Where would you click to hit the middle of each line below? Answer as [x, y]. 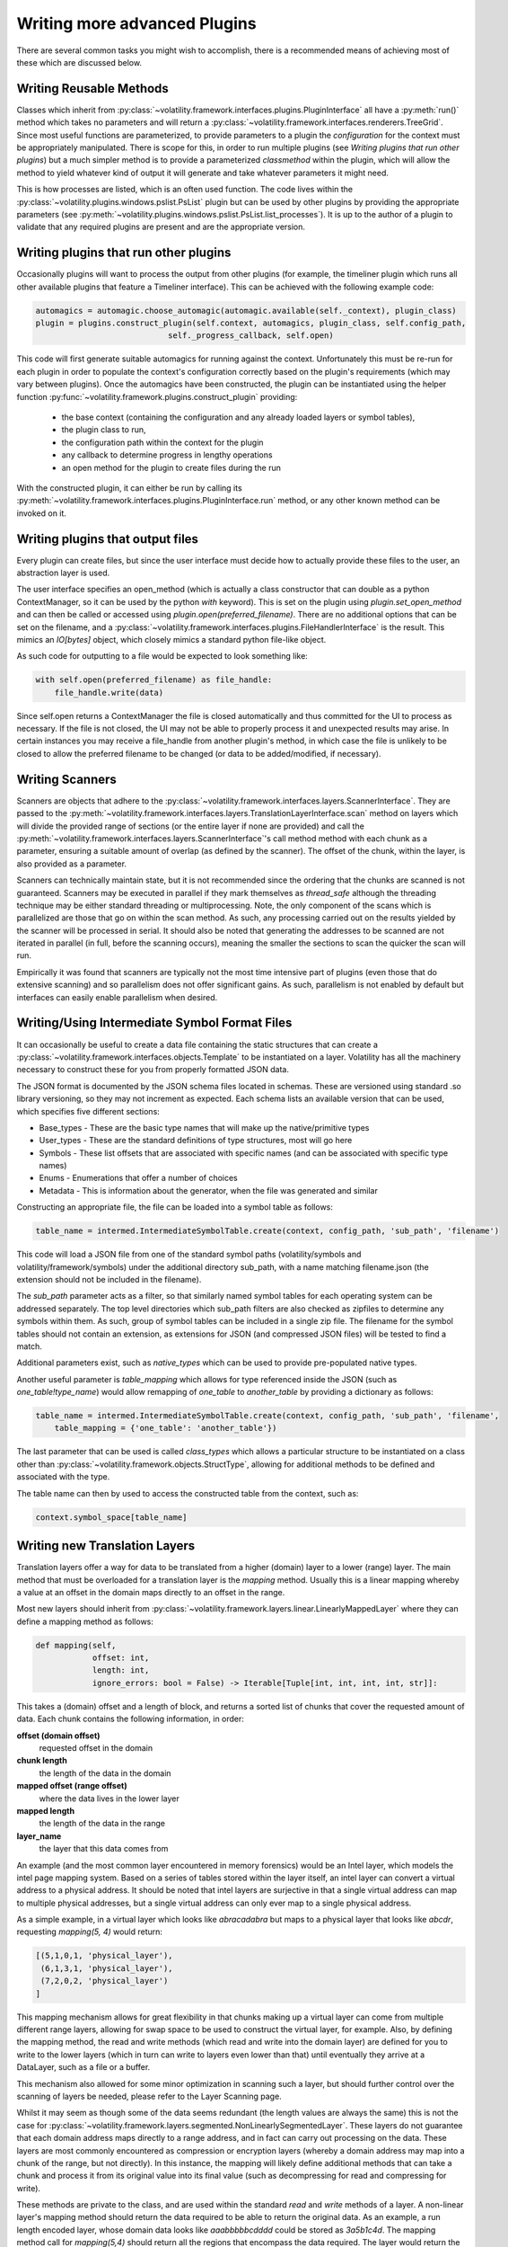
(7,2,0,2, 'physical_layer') [105, 1981]
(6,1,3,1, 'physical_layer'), [107, 1968]
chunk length [42, 1761]
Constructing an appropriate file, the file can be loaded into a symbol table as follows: [175, 1207]
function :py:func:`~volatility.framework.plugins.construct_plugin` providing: [157, 396]
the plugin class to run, [104, 430]
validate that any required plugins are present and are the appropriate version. [161, 227]
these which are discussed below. [79, 62]
